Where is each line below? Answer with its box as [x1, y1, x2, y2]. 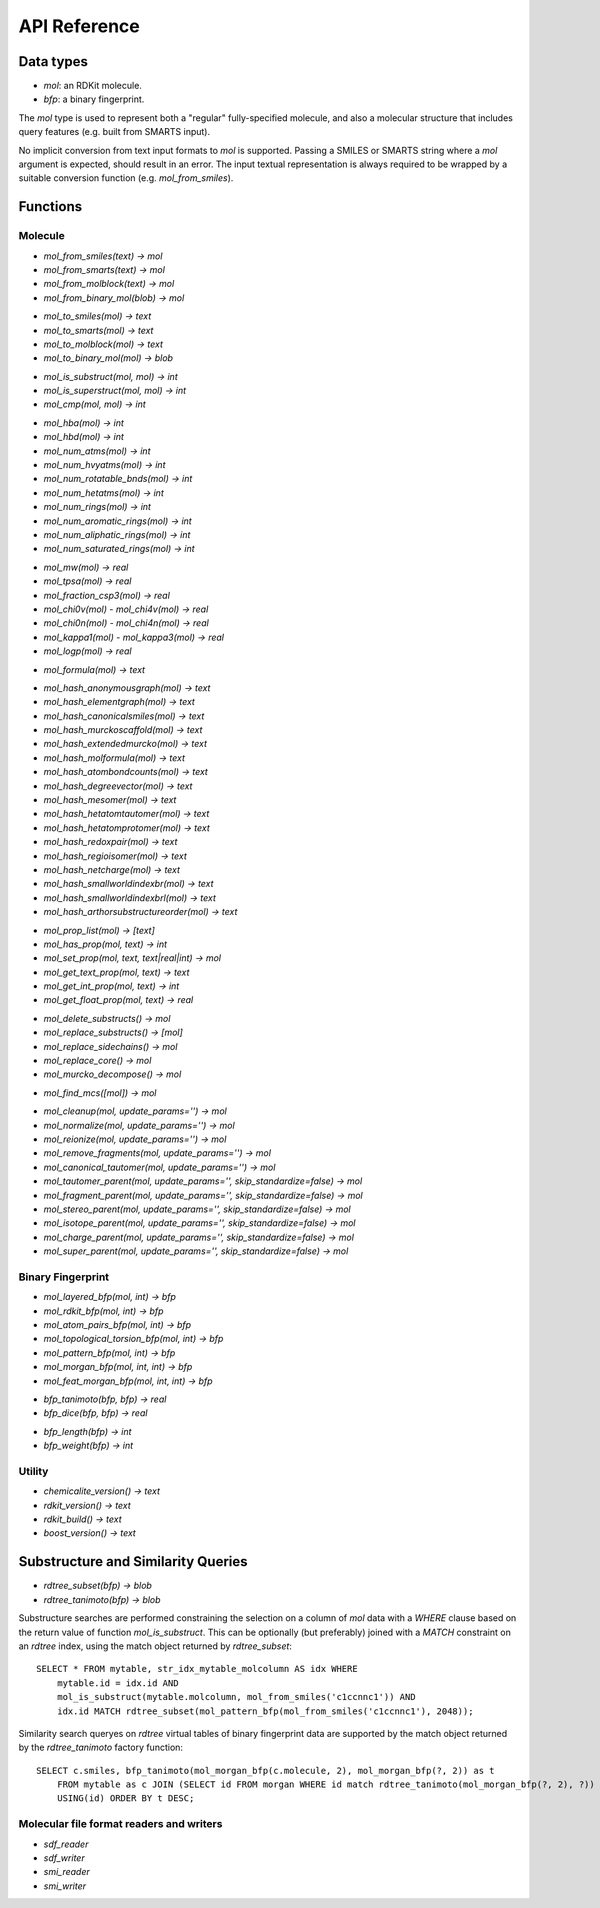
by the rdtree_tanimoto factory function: [18, 1741, 184, 1754]
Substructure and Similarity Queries [18, 1553, 249, 1570]
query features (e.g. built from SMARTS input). [18, 126, 210, 138]
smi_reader [43, 1866, 90, 1878]
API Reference [18, 15, 140, 37]
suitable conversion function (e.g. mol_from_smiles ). [18, 172, 234, 184]
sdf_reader [43, 1838, 89, 1850]
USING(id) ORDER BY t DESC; [56, 1793, 195, 1804]
